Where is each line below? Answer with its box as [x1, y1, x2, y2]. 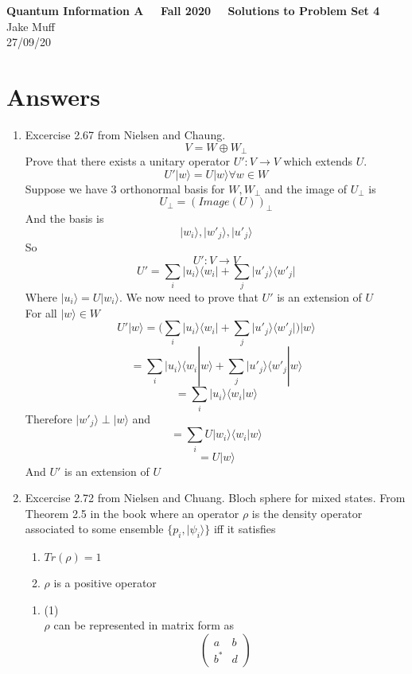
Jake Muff [6, 18, 55, 34]
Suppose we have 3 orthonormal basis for [25, 180, 225, 197]
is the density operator [251, 505, 363, 521]
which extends [283, 152, 352, 169]
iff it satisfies [213, 520, 276, 537]
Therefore [25, 410, 72, 427]
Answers [6, 80, 101, 112]
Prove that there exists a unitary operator [25, 152, 231, 169]
